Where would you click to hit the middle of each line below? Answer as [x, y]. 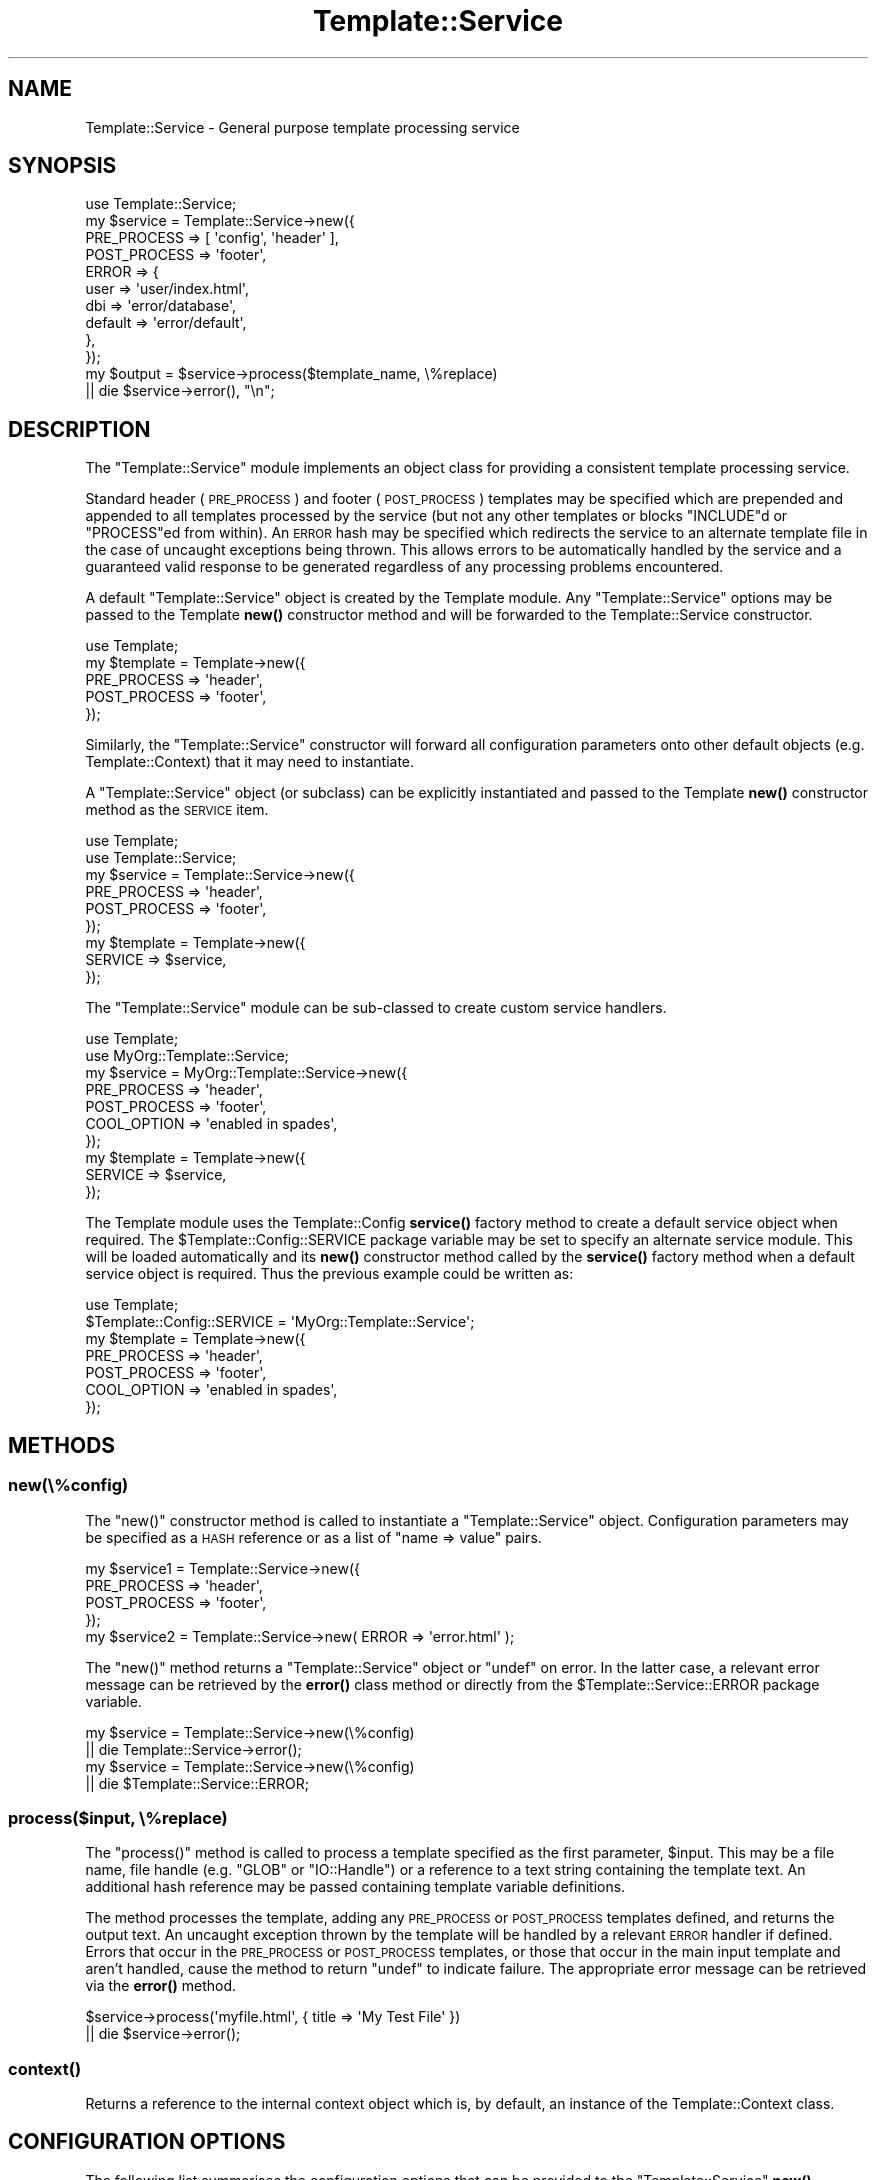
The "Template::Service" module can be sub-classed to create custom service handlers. [376, 1008]
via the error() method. [160, 1986]
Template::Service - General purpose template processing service [302, 127]
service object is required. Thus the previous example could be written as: [329, 1274]
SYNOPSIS [62, 166]
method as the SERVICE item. [177, 810]
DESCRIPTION [79, 429]
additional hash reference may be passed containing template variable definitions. [355, 1887]
